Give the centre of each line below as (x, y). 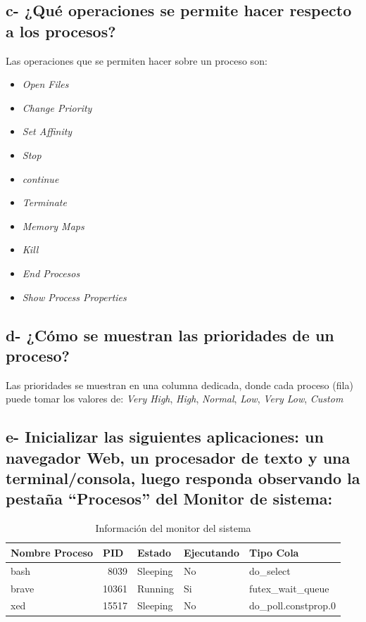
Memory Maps (53, 226)
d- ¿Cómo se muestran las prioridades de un (170, 335)
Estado (154, 552)
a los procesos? (61, 31)
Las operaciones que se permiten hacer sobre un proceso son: (137, 60)
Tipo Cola (274, 552)
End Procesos (51, 273)
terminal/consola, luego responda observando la (183, 478)
